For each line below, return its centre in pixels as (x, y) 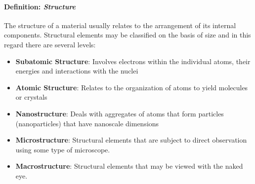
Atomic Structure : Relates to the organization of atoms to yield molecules (132, 87)
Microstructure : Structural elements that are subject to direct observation (131, 140)
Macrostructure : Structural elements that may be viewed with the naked (129, 166)
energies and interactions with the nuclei (77, 71)
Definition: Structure (40, 6)
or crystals (31, 97)
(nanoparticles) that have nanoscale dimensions (87, 123)
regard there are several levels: (50, 44)
